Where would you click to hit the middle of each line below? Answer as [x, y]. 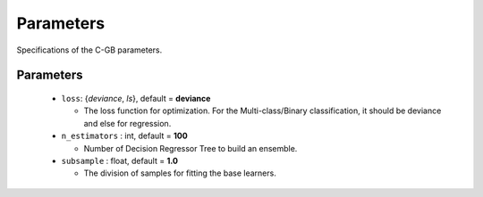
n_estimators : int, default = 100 [124, 136]
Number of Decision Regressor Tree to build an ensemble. [191, 148]
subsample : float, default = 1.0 [120, 160]
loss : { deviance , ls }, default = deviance [136, 98]
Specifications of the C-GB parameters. [89, 50]
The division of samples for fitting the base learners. [180, 173]
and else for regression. [127, 123]
